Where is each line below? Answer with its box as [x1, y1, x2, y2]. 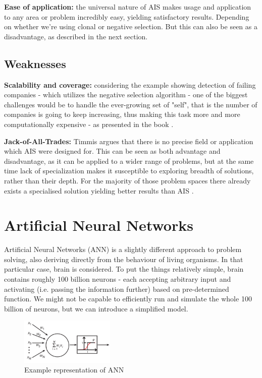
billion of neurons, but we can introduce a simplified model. [4, 303, 188, 313]
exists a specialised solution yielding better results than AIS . [4, 185, 194, 196]
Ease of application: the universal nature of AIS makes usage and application [4, 2, 251, 12]
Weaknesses [4, 55, 66, 71]
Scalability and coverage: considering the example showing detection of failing [4, 79, 256, 90]
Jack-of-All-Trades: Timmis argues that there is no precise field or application [4, 136, 253, 146]
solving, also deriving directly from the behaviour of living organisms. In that [4, 254, 243, 264]
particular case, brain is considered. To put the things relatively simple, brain [4, 264, 244, 274]
